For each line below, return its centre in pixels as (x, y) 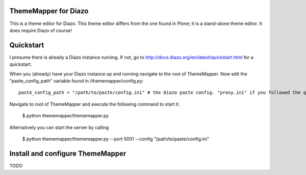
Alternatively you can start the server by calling (59, 127)
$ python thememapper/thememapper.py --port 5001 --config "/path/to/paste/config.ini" (116, 139)
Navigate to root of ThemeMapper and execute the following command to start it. (95, 104)
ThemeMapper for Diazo (49, 11)
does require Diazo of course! (41, 30)
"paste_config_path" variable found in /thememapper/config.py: (76, 81)
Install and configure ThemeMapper (68, 153)
